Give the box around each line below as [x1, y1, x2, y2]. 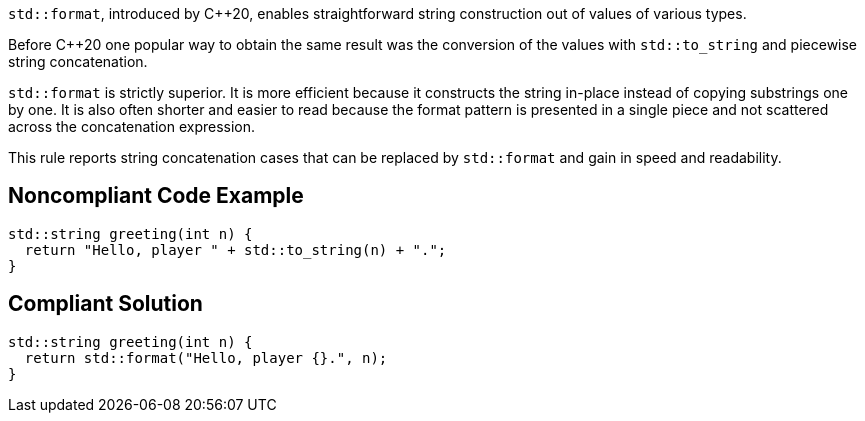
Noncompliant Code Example [8, 183, 304, 209]
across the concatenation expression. [8, 118, 256, 135]
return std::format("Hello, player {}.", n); [24, 349, 388, 366]
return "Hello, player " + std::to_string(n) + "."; [24, 241, 447, 258]
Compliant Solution [8, 291, 203, 317]
